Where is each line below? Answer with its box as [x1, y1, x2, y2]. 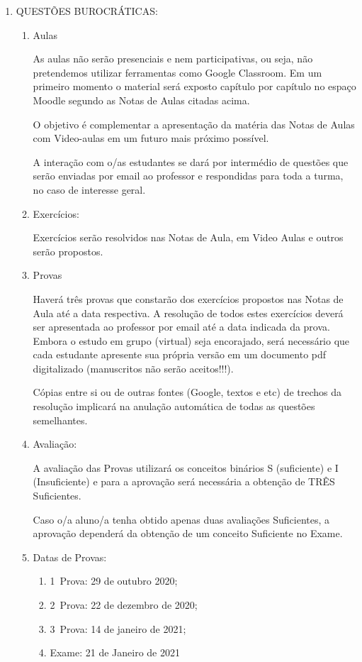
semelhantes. [33, 412, 88, 427]
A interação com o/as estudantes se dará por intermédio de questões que [33, 154, 349, 169]
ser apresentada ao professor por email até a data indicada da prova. [33, 319, 330, 334]
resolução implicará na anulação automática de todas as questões [33, 399, 315, 414]
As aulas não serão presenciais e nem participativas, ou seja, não [33, 51, 313, 66]
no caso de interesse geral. [33, 182, 146, 197]
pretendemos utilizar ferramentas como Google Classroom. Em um [33, 65, 322, 79]
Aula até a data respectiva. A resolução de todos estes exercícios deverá [33, 305, 344, 320]
